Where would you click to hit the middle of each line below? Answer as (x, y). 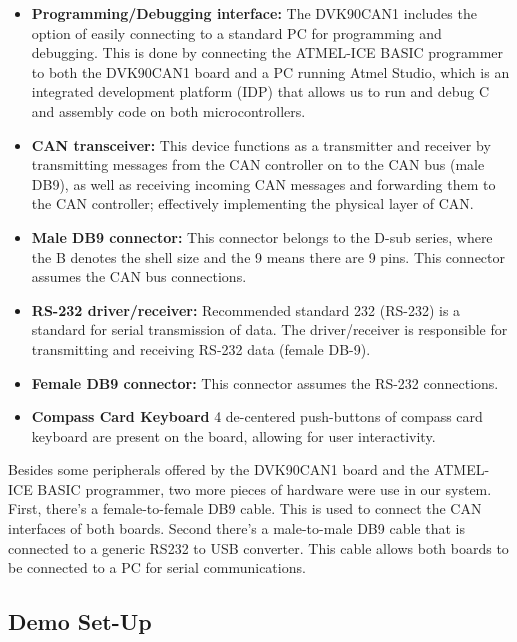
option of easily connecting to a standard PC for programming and (236, 32)
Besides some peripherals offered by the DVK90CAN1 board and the (219, 469)
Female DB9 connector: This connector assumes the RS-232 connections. (265, 382)
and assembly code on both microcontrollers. (168, 110)
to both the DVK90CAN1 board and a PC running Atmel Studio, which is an (270, 71)
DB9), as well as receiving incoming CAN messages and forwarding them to (263, 183)
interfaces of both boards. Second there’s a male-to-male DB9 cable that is (236, 528)
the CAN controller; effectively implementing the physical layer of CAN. (252, 203)
